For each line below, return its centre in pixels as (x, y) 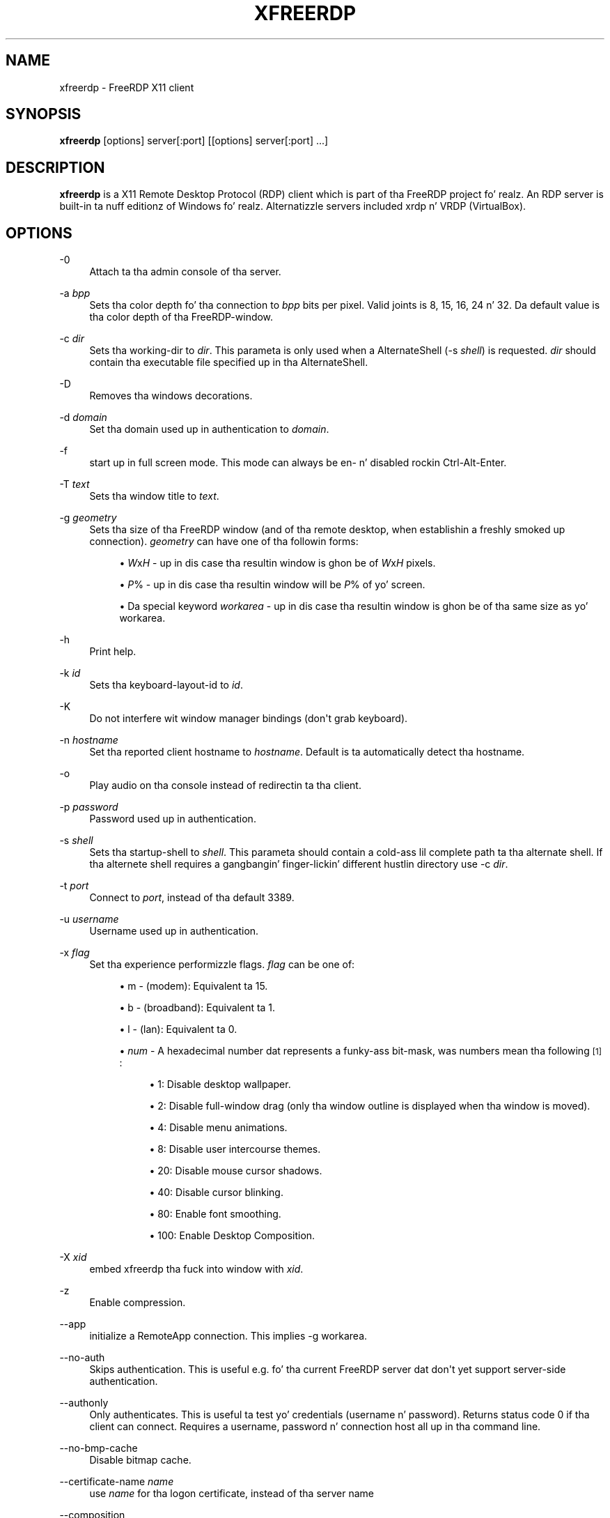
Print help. (113, 652)
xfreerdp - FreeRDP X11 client (127, 87)
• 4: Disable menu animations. (218, 1128)
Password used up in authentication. (173, 819)
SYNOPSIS (44, 114)
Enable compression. (138, 1303)
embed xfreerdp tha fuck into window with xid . (196, 1269)
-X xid (73, 1257)
